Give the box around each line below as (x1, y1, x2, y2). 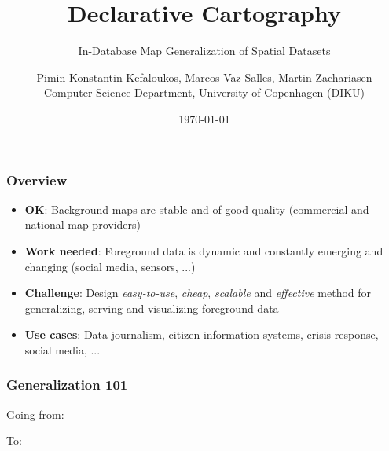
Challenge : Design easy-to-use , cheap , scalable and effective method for (24, 284, 372, 301)
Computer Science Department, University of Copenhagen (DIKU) (43, 84, 365, 101)
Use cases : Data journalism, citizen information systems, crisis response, (24, 326, 379, 343)
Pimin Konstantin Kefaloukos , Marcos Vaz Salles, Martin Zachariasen (36, 68, 372, 85)
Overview (6, 170, 68, 189)
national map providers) (24, 216, 141, 233)
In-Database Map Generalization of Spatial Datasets (78, 42, 331, 59)
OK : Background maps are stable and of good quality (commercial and (24, 200, 369, 217)
